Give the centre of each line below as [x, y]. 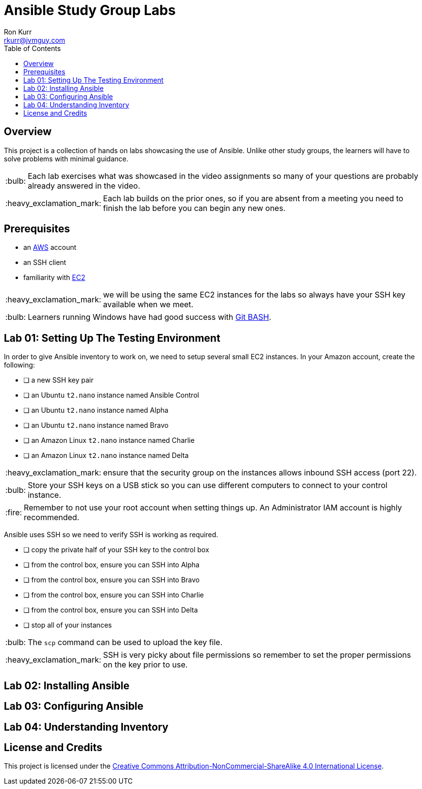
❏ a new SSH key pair [59, 380]
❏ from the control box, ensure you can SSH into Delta [111, 610]
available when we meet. [148, 305]
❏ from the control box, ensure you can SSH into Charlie [114, 595]
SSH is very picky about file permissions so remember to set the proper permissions [257, 655]
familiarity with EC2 [54, 278]
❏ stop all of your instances [68, 625]
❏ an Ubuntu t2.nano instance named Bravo [96, 425]
